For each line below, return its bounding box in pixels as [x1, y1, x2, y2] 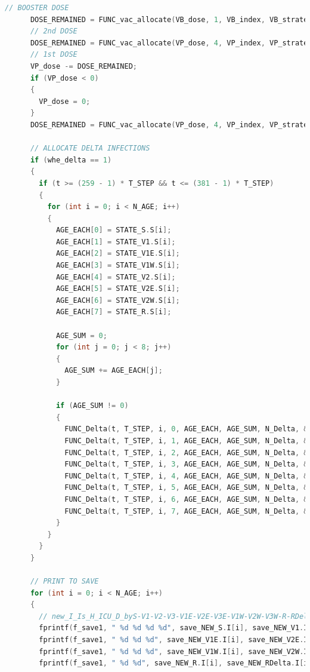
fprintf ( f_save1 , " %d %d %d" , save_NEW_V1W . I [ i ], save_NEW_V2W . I [39, 647, 308, 656]
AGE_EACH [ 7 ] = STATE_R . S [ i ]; [55, 308, 172, 317]
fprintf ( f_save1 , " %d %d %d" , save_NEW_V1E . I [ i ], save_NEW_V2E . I [39, 636, 308, 645]
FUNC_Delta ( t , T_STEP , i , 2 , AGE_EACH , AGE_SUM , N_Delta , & [64, 448, 308, 457]
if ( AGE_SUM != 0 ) [55, 401, 129, 410]
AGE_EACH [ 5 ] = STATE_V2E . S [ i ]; [55, 284, 180, 293]
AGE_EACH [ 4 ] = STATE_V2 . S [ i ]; [55, 272, 176, 281]
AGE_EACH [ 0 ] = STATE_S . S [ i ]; [55, 226, 172, 235]
